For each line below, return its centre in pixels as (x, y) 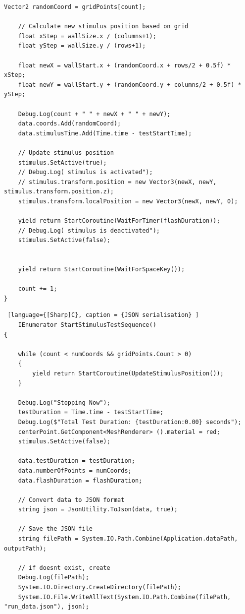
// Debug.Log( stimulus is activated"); (85, 172)
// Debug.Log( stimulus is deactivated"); (89, 230)
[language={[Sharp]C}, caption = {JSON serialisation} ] (103, 315)
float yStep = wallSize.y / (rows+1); (82, 46)
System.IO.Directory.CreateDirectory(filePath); (99, 587)
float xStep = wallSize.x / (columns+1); (87, 36)
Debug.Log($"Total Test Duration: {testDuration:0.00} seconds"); (130, 422)
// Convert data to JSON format (71, 500)
